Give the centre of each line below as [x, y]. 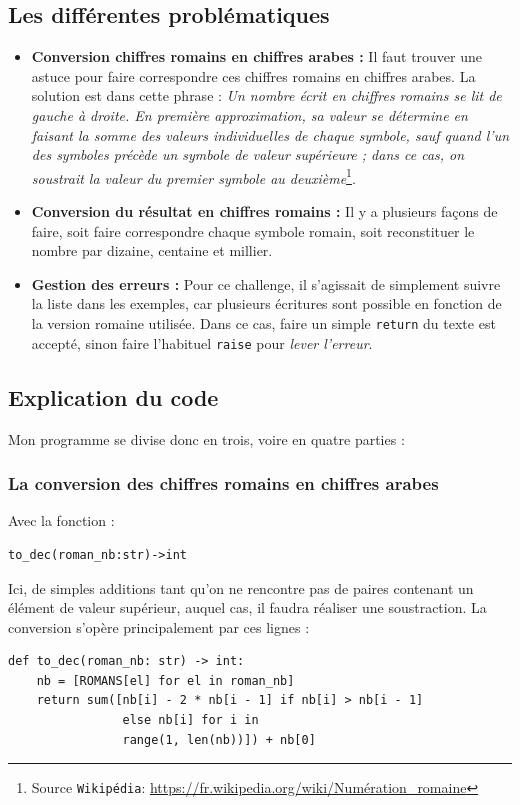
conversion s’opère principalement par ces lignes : [159, 626]
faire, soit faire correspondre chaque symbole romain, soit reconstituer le [253, 230]
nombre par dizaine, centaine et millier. [152, 250]
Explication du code [113, 396]
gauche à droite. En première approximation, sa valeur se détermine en [249, 114]
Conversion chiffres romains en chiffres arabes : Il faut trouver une [257, 56]
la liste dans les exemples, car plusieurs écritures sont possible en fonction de [266, 303]
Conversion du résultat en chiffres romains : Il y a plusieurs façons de [264, 211]
